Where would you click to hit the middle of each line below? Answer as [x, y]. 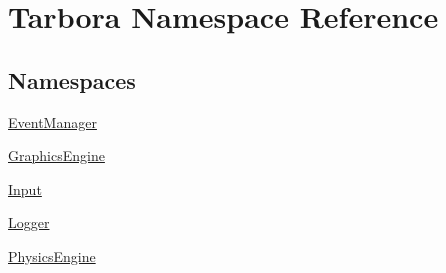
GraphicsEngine [56, 155]
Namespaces [72, 79]
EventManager [52, 121]
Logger [29, 222]
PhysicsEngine [52, 255]
